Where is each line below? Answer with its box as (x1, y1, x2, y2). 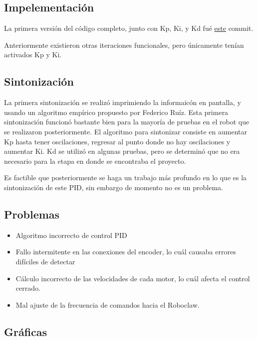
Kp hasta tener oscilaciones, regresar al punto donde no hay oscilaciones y (4, 136, 231, 146)
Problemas (4, 206, 60, 222)
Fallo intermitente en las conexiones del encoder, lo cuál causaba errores (15, 246, 236, 257)
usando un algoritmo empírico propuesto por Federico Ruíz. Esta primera (4, 107, 229, 117)
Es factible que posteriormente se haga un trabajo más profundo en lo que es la (4, 172, 247, 183)
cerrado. (15, 283, 40, 293)
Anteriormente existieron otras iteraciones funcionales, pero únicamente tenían (4, 39, 244, 50)
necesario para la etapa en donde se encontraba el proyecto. (4, 155, 186, 166)
